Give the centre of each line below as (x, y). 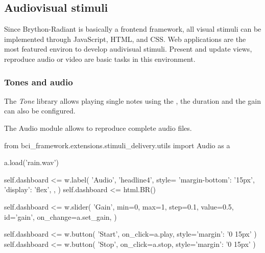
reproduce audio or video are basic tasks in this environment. (100, 59)
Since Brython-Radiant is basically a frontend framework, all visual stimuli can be (133, 29)
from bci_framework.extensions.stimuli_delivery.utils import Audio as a (117, 145)
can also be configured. (40, 111)
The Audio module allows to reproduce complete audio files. (98, 128)
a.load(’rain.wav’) (32, 162)
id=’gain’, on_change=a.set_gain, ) (61, 216)
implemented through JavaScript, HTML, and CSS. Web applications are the (125, 39)
